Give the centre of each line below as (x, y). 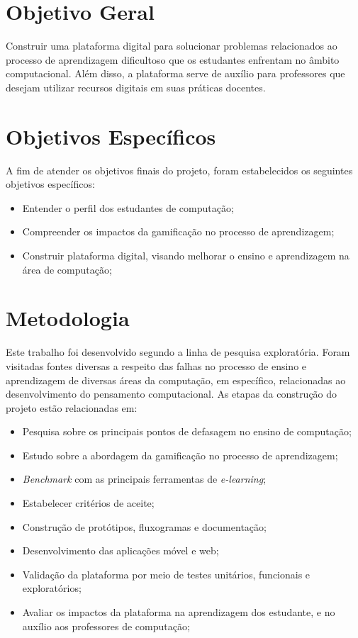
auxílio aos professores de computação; (106, 626)
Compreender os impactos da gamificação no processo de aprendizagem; (178, 231)
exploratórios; (52, 588)
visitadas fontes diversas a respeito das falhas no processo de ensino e (156, 365)
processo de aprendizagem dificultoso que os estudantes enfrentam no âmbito (173, 59)
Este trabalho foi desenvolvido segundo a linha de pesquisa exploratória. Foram (178, 352)
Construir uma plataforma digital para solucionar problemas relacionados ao (172, 46)
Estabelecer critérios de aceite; (88, 503)
